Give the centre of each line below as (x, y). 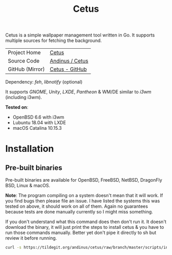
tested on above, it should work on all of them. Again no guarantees (77, 206)
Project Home (24, 53)
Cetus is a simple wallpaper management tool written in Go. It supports (80, 35)
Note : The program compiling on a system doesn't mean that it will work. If (84, 195)
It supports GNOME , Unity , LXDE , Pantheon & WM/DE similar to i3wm (79, 92)
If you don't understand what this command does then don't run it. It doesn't (86, 222)
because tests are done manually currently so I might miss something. (79, 212)
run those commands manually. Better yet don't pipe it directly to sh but (81, 233)
